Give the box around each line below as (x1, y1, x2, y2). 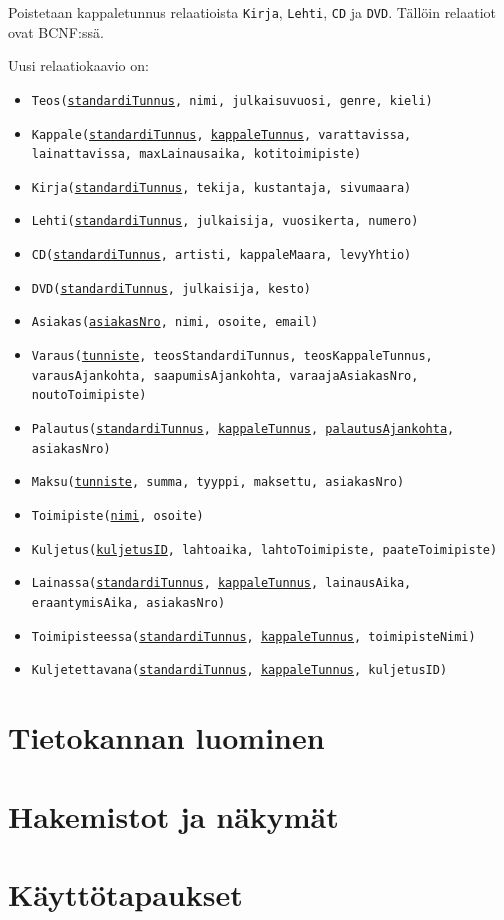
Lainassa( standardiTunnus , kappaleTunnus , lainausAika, (31, 576, 412, 591)
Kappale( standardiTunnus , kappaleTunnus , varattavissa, (31, 127, 412, 142)
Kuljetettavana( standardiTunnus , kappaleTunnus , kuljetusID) (31, 663, 448, 678)
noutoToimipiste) (31, 388, 147, 403)
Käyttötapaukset (8, 873, 243, 914)
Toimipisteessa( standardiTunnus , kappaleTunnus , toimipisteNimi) (31, 629, 476, 644)
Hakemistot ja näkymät (8, 795, 339, 836)
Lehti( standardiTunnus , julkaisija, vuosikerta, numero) (31, 214, 419, 229)
